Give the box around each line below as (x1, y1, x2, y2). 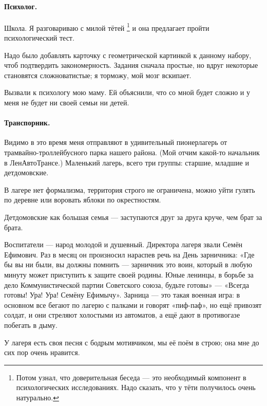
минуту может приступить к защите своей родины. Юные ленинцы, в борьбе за (4, 269, 254, 280)
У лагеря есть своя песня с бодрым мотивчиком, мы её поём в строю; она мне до (4, 337, 259, 347)
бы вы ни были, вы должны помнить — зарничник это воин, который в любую (4, 259, 252, 270)
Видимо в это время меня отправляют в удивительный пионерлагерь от (4, 137, 227, 147)
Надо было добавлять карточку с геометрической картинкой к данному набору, (4, 49, 252, 60)
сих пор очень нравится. (4, 347, 80, 358)
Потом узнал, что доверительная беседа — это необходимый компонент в (16, 372, 246, 382)
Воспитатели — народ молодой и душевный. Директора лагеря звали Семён (4, 239, 243, 250)
